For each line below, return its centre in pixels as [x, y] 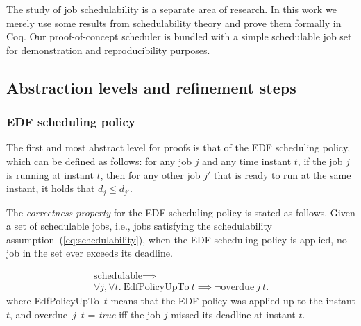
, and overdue [39, 314]
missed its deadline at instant [233, 314]
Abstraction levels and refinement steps [151, 87]
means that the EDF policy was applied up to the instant [233, 301]
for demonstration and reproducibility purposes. [108, 50]
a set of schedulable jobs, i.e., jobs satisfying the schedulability [139, 226]
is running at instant [50, 174]
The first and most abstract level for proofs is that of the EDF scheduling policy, [178, 147]
